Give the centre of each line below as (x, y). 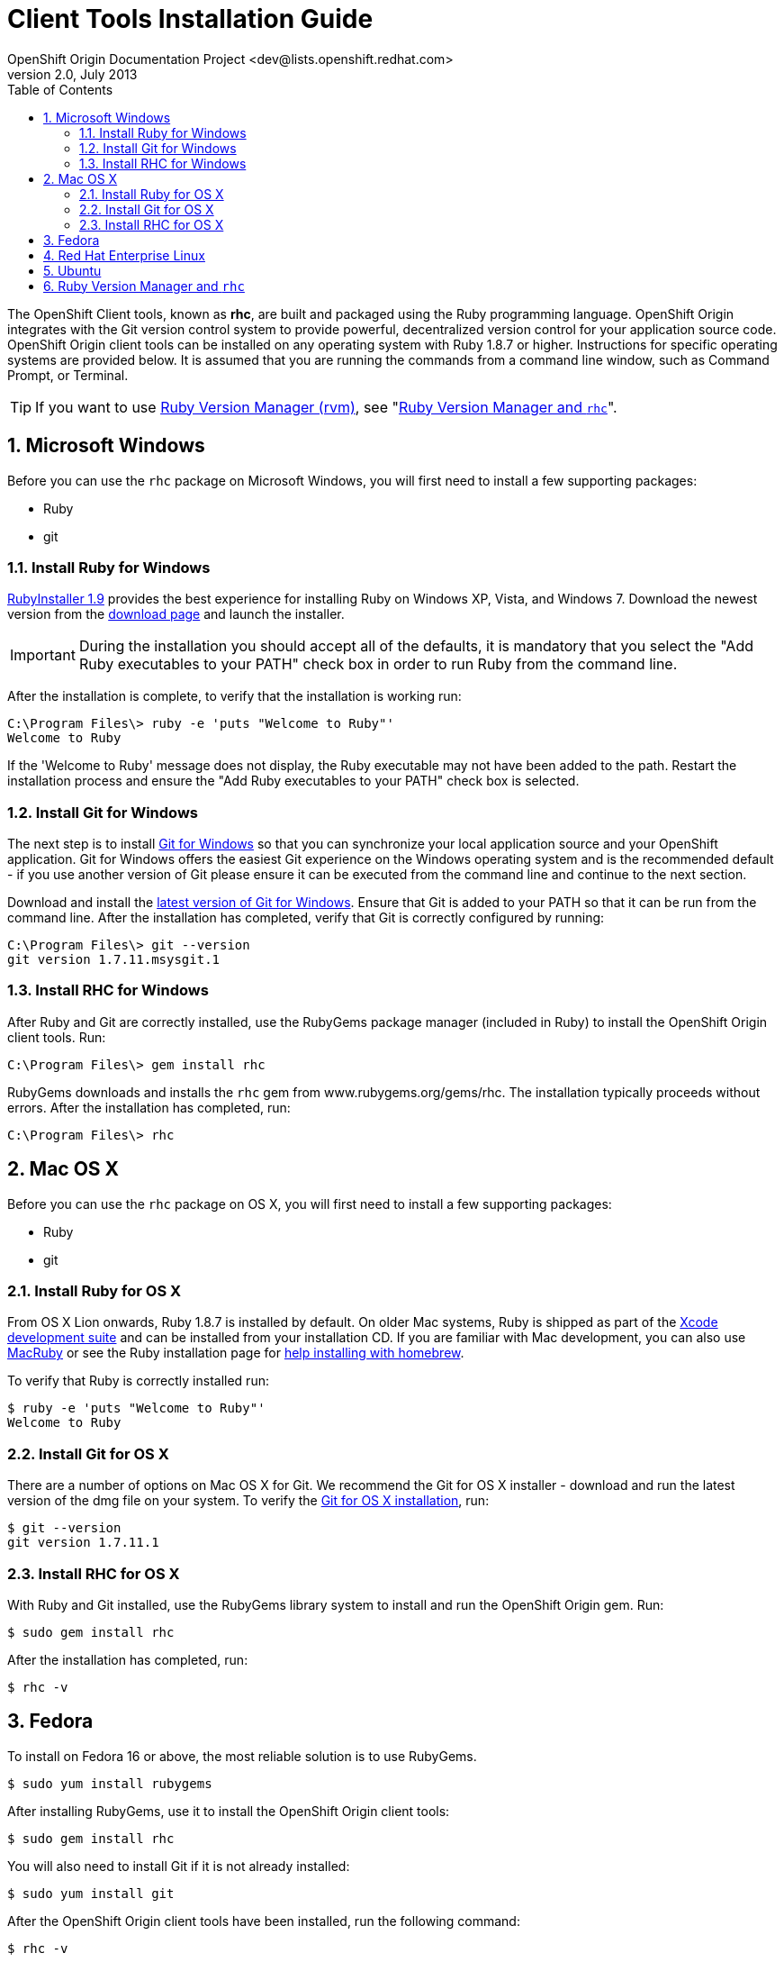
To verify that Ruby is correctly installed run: (138, 1381)
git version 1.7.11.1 (83, 1543)
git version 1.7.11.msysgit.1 (114, 960)
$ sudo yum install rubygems (110, 1783)
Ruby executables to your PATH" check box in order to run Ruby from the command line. (378, 664)
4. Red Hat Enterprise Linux (124, 255)
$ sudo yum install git (91, 1893)
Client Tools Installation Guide (190, 19)
